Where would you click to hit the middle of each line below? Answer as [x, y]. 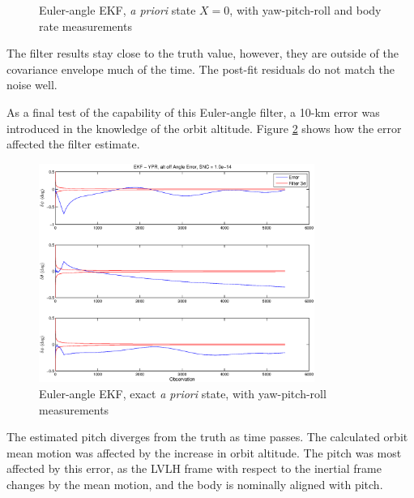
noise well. [32, 85]
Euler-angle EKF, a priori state [117, 10]
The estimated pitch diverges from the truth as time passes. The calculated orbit [207, 437]
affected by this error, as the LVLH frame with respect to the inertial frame [194, 468]
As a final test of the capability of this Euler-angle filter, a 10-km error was [193, 112]
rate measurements [85, 26]
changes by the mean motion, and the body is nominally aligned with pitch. [195, 485]
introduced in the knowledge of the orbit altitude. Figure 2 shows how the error [204, 128]
